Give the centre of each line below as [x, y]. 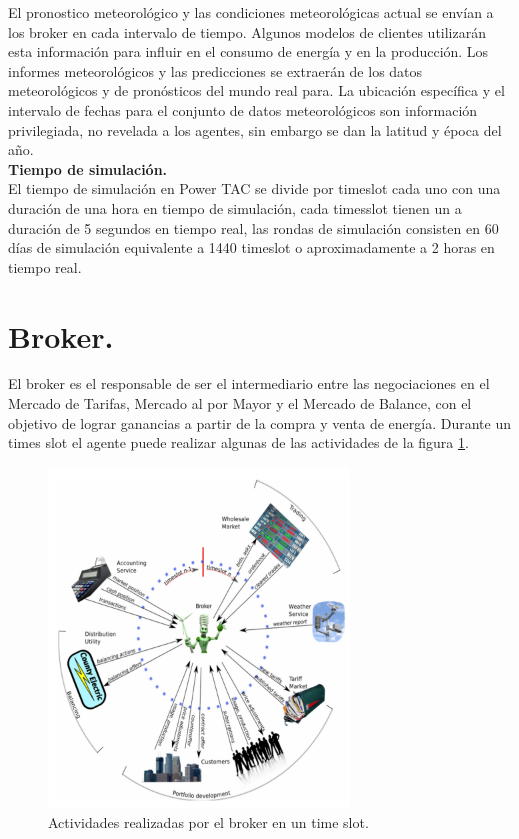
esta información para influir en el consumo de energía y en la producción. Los [248, 51]
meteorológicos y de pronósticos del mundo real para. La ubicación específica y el [256, 90]
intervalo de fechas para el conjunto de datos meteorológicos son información [243, 109]
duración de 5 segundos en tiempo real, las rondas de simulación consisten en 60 [253, 227]
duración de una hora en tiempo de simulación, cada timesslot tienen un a [235, 207]
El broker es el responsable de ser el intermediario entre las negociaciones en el [249, 383]
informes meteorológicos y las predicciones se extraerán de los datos [215, 70]
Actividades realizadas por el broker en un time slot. [208, 822]
